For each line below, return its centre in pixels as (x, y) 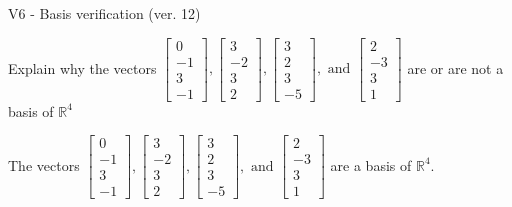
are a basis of (371, 164)
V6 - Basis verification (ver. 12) (104, 13)
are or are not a (455, 67)
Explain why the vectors (82, 67)
